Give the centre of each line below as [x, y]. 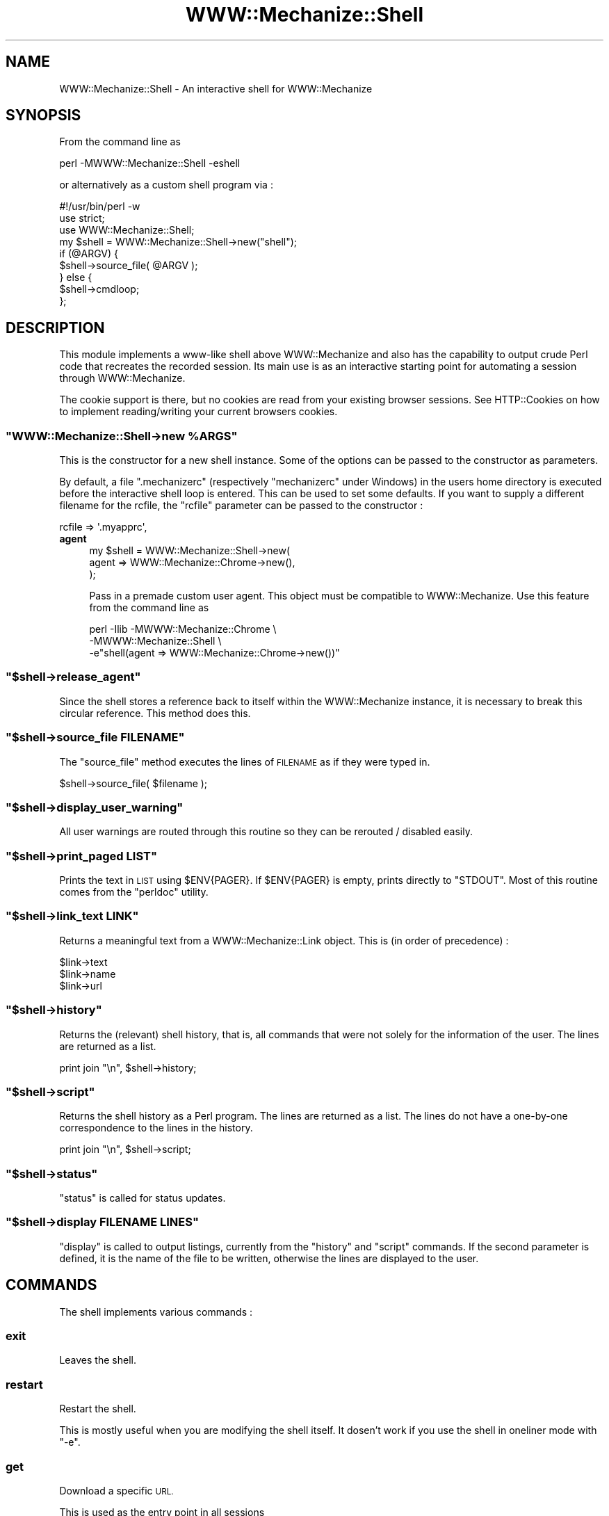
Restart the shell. [98, 1409]
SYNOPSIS [43, 115]
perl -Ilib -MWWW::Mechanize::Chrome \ [183, 629]
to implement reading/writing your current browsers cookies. [198, 412]
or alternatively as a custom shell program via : [166, 185]
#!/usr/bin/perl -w [100, 207]
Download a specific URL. [116, 1490]
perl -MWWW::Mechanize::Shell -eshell [150, 163]
